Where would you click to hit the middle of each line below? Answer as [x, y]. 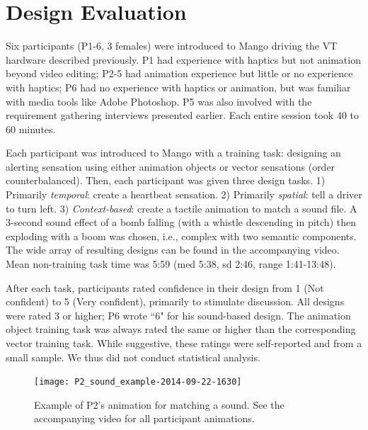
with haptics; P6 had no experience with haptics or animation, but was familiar [178, 87]
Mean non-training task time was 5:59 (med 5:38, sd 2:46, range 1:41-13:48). [171, 264]
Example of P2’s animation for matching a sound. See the [159, 404]
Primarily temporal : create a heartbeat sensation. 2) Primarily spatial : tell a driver [184, 194]
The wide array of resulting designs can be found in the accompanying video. [173, 250]
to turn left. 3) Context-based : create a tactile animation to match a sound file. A [182, 208]
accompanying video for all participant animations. [144, 418]
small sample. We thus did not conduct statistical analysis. [133, 357]
